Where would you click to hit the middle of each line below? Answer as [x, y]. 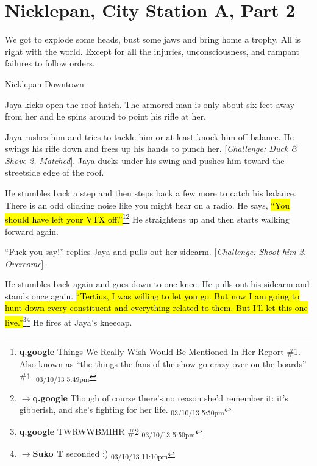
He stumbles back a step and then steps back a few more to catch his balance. [151, 193]
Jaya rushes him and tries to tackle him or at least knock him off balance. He [149, 136]
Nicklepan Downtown [45, 83]
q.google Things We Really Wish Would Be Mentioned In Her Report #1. [160, 352]
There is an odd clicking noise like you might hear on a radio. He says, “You [148, 205]
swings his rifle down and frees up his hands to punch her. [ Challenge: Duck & [151, 149]
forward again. [32, 231]
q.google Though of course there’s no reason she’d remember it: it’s [160, 397]
